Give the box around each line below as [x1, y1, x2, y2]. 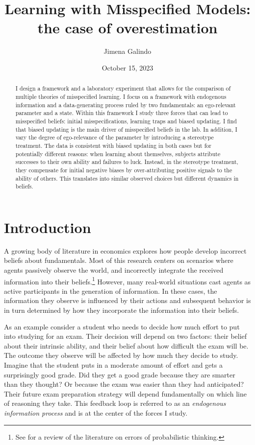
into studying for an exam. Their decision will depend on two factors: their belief [4, 331, 247, 341]
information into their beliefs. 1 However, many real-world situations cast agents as [4, 275, 251, 286]
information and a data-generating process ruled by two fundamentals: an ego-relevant [15, 100, 236, 109]
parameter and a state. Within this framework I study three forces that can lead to [15, 109, 228, 117]
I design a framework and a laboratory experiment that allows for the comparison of [15, 84, 231, 93]
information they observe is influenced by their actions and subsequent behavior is [4, 295, 251, 305]
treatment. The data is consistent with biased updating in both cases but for [15, 141, 211, 149]
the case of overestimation [37, 18, 218, 38]
